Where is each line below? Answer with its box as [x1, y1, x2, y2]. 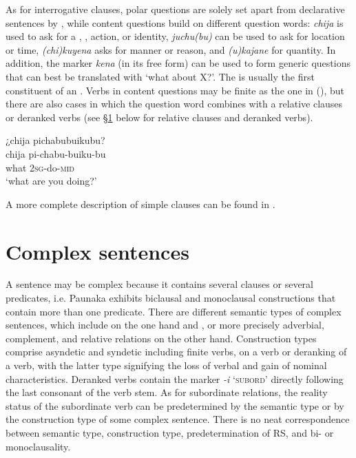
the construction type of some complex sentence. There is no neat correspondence [6, 412, 350, 426]
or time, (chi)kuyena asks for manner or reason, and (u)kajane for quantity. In [6, 42, 336, 56]
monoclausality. [6, 439, 71, 453]
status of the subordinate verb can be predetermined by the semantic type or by [6, 398, 344, 413]
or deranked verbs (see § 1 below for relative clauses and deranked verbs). [6, 110, 313, 124]
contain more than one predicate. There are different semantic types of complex [6, 304, 342, 318]
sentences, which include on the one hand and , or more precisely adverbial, [6, 318, 324, 332]
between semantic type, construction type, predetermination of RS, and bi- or [6, 425, 334, 439]
